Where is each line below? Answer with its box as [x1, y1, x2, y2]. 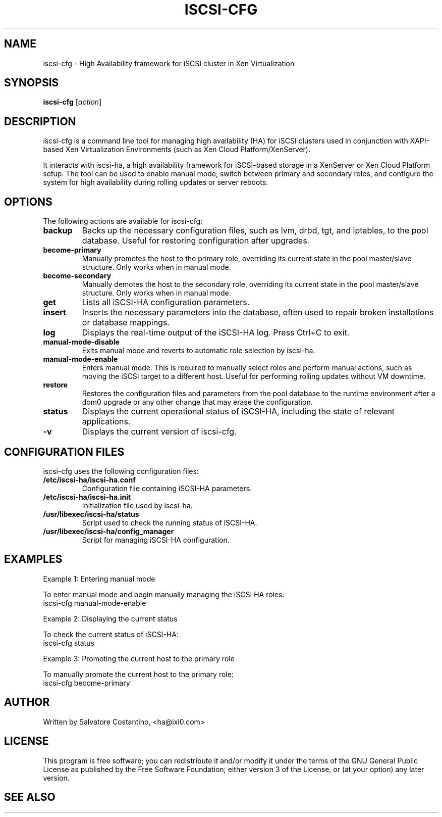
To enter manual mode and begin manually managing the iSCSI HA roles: [43, 590, 285, 599]
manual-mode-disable [43, 338, 120, 347]
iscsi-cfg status [43, 638, 94, 647]
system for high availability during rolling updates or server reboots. [43, 178, 268, 187]
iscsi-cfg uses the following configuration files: [43, 466, 199, 475]
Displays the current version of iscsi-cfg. [82, 426, 237, 437]
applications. [82, 416, 131, 427]
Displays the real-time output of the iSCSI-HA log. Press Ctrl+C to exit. [82, 327, 350, 338]
